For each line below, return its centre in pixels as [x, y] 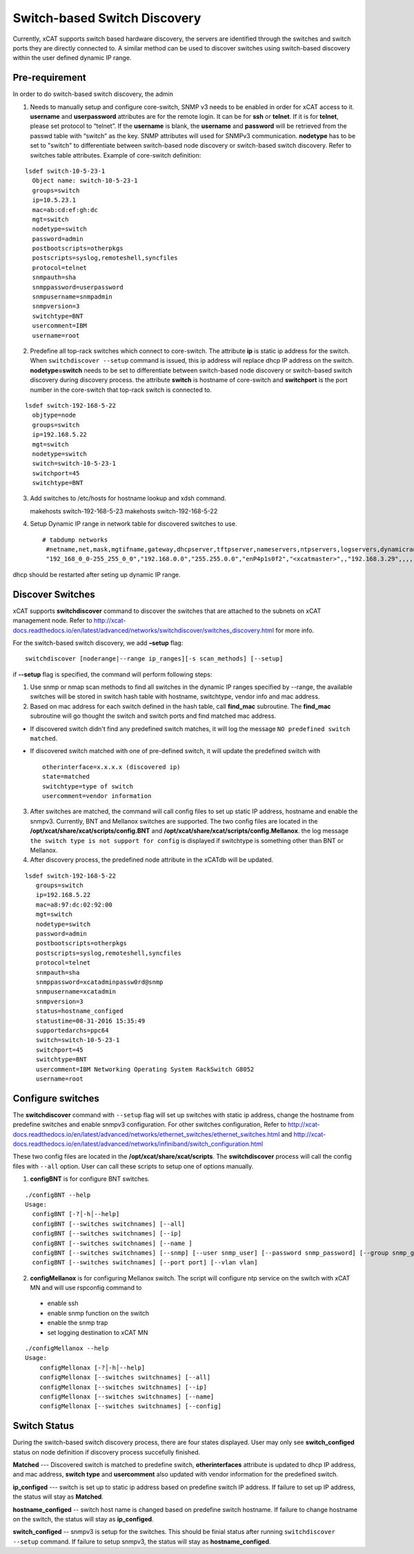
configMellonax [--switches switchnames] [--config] [130, 1406]
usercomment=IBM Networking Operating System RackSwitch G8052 [145, 1069]
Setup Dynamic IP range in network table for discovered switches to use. [134, 524]
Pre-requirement [49, 78]
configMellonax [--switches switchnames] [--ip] [123, 1387]
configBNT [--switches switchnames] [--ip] [107, 1234]
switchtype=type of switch [88, 786]
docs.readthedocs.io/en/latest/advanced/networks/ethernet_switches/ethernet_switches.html [146, 1134]
